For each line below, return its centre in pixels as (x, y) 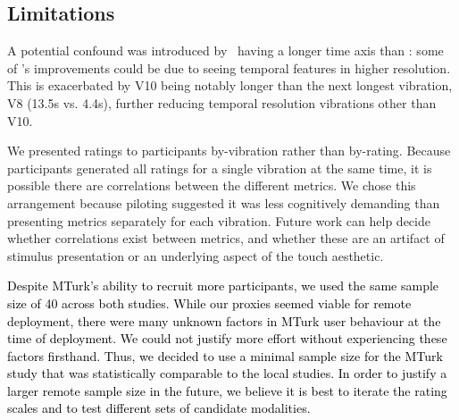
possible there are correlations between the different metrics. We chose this (212, 185)
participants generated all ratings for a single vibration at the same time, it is (220, 168)
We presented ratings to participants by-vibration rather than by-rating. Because (229, 151)
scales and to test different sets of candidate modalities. (159, 408)
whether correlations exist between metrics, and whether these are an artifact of (226, 238)
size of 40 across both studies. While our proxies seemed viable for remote (209, 302)
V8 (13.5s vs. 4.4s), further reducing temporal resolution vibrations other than (222, 102)
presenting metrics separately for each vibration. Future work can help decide (219, 220)
